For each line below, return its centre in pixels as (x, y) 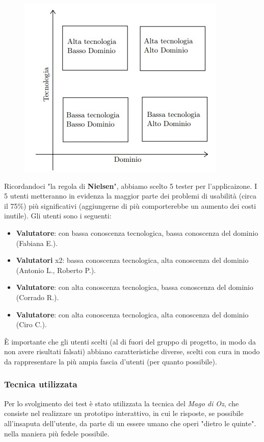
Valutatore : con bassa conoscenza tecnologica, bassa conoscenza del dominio (137, 232)
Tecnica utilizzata (41, 384)
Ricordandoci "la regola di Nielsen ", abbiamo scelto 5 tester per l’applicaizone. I (131, 186)
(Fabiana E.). (37, 243)
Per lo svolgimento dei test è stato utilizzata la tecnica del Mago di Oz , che (122, 403)
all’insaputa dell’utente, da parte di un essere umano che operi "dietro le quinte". (130, 423)
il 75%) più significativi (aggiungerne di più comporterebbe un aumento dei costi (130, 205)
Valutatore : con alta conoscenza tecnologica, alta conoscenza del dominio (132, 314)
